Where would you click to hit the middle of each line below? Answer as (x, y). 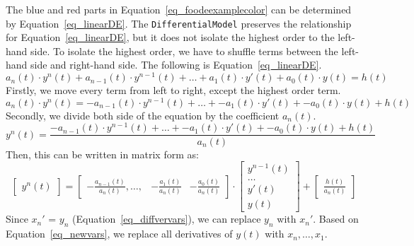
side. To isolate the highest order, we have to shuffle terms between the (184, 51)
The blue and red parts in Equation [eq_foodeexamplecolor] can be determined (179, 9)
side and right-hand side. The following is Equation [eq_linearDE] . (176, 65)
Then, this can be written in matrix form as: (102, 154)
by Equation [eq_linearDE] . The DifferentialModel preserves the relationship (179, 23)
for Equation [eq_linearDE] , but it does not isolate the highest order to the (170, 37)
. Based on (336, 219)
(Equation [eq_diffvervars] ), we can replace (167, 219)
